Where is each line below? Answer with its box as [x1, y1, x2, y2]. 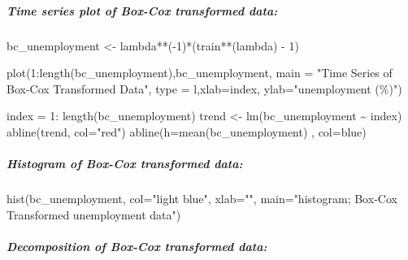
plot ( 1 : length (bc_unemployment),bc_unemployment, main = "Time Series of [7, 64, 393, 81]
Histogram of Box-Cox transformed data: [7, 155, 243, 172]
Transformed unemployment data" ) [7, 206, 181, 223]
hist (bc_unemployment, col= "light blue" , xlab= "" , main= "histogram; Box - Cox [7, 190, 397, 207]
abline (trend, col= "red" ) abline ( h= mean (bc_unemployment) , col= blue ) [7, 123, 367, 140]
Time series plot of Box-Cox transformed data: [7, 2, 278, 19]
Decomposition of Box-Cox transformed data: [7, 237, 267, 254]
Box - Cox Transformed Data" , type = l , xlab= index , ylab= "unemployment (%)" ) [7, 80, 402, 97]
